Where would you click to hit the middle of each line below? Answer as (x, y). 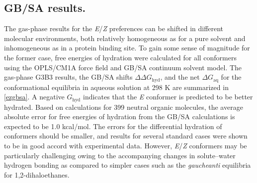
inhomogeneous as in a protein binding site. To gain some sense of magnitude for (127, 48)
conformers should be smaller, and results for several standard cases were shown (126, 136)
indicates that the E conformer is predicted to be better (168, 97)
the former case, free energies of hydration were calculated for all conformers (120, 57)
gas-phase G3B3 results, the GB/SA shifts (68, 77)
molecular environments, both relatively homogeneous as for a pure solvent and (125, 38)
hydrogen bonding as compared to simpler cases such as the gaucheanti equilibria (128, 165)
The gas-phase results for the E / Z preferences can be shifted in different (114, 28)
